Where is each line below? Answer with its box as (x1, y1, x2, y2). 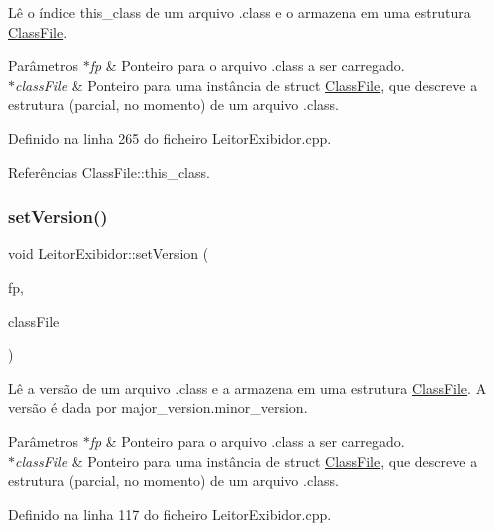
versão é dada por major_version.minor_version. (8, 397, 308, 418)
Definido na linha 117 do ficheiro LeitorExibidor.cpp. (8, 503, 332, 524)
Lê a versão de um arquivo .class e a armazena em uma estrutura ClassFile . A (8, 377, 487, 398)
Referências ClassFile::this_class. (8, 161, 210, 182)
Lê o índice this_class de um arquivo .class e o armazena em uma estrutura (8, 2, 471, 22)
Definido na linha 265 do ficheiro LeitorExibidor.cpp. (8, 127, 332, 148)
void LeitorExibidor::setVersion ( (8, 243, 209, 264)
